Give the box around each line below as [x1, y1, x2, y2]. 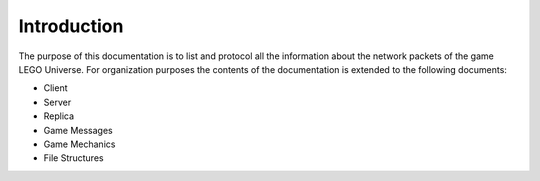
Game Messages [43, 124, 114, 136]
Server [43, 96, 72, 108]
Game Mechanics [43, 138, 116, 150]
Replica [43, 110, 75, 122]
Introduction [18, 15, 124, 37]
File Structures [43, 152, 104, 164]
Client [43, 82, 69, 94]
